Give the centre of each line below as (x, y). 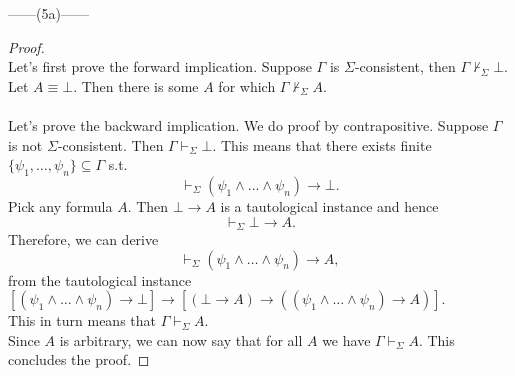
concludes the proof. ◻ (79, 359)
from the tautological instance (100, 279)
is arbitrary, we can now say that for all (181, 339)
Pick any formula (60, 205)
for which (247, 85)
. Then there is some (136, 85)
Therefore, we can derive (83, 239)
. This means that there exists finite (322, 144)
